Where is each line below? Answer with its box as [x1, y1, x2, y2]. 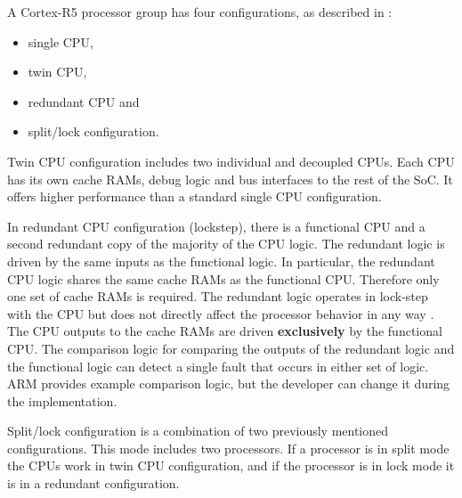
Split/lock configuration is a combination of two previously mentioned [7, 421, 389, 440]
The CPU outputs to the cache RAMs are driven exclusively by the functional [7, 322, 442, 340]
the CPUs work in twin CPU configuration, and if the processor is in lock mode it [7, 456, 455, 475]
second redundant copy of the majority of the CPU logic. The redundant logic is [7, 234, 445, 253]
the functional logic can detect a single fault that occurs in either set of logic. [7, 356, 429, 375]
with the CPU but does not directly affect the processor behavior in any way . [7, 304, 434, 322]
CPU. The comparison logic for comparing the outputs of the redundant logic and [7, 339, 455, 357]
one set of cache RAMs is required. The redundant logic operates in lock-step [7, 287, 428, 306]
